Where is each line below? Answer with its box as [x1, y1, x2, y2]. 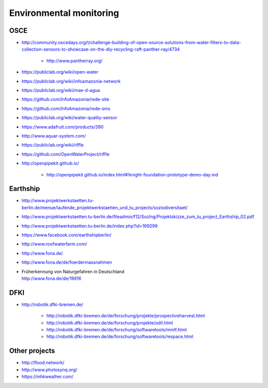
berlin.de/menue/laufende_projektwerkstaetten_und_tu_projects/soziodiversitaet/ [21, 204, 188, 211]
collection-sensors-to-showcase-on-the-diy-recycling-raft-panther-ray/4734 [21, 46, 180, 52]
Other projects [9, 347, 56, 355]
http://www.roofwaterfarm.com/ [21, 241, 87, 247]
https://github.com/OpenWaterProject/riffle [21, 151, 110, 157]
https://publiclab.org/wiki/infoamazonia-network [21, 78, 121, 84]
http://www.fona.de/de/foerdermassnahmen [21, 259, 112, 265]
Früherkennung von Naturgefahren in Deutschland [21, 268, 125, 274]
